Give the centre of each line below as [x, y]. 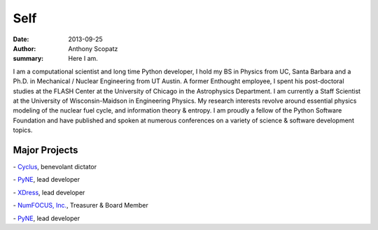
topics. [23, 130]
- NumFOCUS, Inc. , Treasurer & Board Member [80, 206]
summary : [28, 59]
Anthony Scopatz [93, 48]
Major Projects [45, 150]
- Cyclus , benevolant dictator [55, 166]
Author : [24, 48]
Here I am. [83, 59]
